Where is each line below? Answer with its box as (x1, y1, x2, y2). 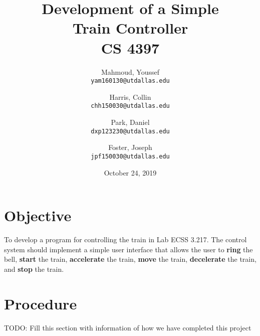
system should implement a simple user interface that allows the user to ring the (4, 244, 253, 254)
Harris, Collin (109, 91, 151, 102)
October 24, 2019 (104, 167, 157, 178)
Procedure (4, 293, 77, 313)
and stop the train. (4, 263, 64, 274)
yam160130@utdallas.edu (91, 77, 170, 85)
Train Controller (72, 18, 188, 38)
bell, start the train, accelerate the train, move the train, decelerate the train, (4, 254, 256, 264)
